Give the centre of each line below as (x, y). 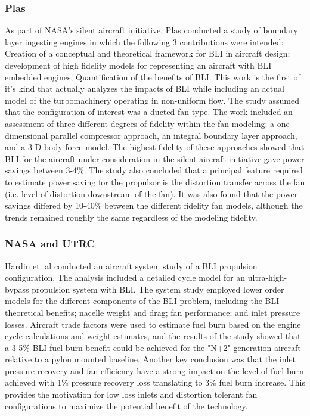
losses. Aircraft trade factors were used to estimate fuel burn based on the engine (153, 324)
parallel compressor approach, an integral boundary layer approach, (174, 135)
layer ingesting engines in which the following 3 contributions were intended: (144, 41)
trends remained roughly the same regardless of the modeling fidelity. (131, 217)
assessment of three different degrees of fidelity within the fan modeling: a (139, 123)
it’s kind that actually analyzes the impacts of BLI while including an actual (145, 89)
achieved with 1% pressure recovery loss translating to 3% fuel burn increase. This (155, 382)
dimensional (27, 135)
